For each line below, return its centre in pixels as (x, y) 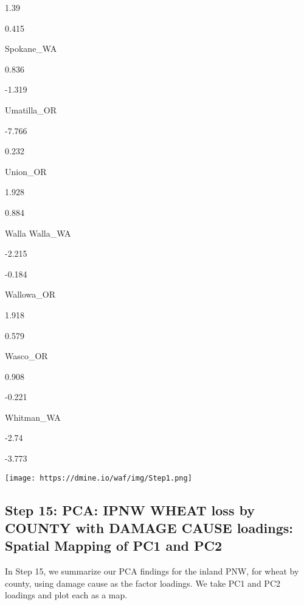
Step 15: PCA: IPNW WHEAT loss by (130, 510)
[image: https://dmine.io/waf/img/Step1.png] (98, 478)
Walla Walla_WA (38, 233)
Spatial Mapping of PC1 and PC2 (114, 546)
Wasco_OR (26, 356)
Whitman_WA (33, 417)
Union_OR (26, 171)
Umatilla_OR (31, 109)
